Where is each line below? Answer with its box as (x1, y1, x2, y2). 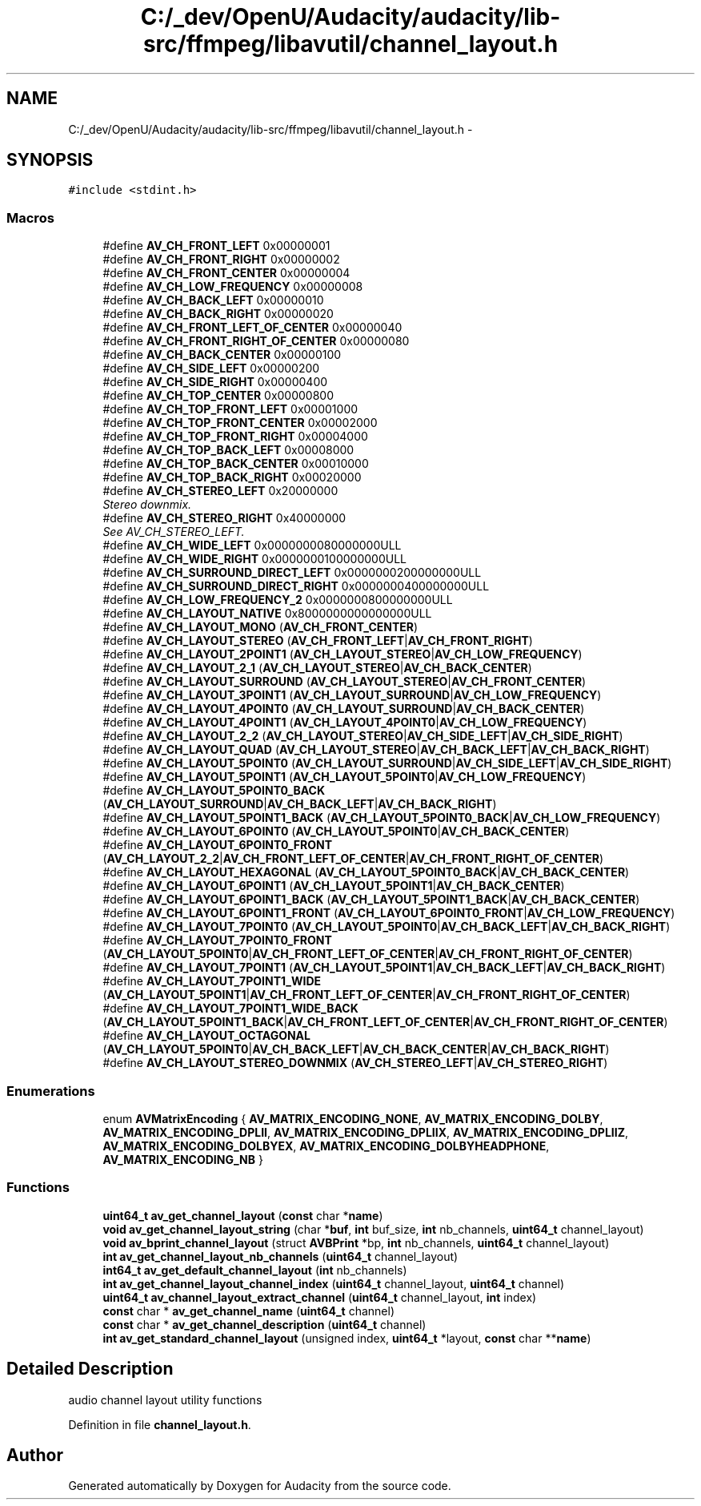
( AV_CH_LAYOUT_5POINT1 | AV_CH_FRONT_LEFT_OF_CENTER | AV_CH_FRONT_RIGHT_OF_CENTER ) (102, 988, 631, 1002)
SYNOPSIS (6, 150, 94, 171)
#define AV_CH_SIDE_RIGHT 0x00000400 (102, 375, 328, 389)
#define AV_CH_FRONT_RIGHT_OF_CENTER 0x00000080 (102, 334, 410, 348)
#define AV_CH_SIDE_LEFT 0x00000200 (102, 361, 320, 376)
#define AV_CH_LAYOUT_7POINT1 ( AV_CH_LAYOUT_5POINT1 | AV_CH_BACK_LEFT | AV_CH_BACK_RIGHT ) (102, 960, 666, 975)
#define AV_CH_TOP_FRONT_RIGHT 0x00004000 (102, 429, 368, 444)
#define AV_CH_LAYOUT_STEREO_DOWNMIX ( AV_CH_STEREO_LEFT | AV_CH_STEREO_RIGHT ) (102, 1056, 608, 1070)
